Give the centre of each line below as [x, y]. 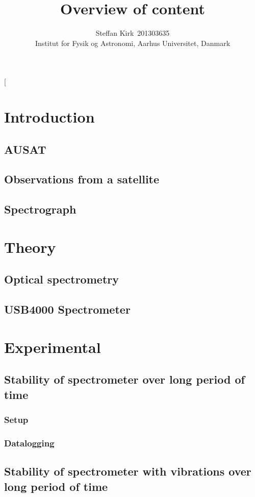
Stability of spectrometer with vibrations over [128, 471]
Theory [30, 246]
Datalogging [29, 443]
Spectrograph [40, 209]
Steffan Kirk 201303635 [133, 33]
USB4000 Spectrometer [67, 309]
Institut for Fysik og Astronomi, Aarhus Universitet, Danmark [133, 43]
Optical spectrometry [61, 279]
